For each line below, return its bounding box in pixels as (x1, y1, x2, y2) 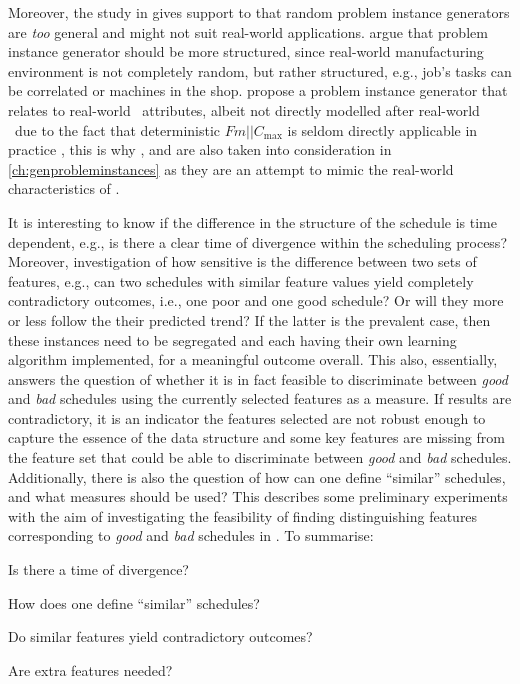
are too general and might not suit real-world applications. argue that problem (8, 21, 488, 42)
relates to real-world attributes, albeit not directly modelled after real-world (8, 99, 480, 120)
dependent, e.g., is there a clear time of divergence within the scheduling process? (8, 231, 507, 252)
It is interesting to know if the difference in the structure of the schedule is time (8, 211, 497, 232)
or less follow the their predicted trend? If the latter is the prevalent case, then (8, 309, 491, 330)
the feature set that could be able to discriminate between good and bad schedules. (8, 447, 512, 468)
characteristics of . (8, 178, 120, 199)
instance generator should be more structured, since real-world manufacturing (8, 41, 484, 62)
